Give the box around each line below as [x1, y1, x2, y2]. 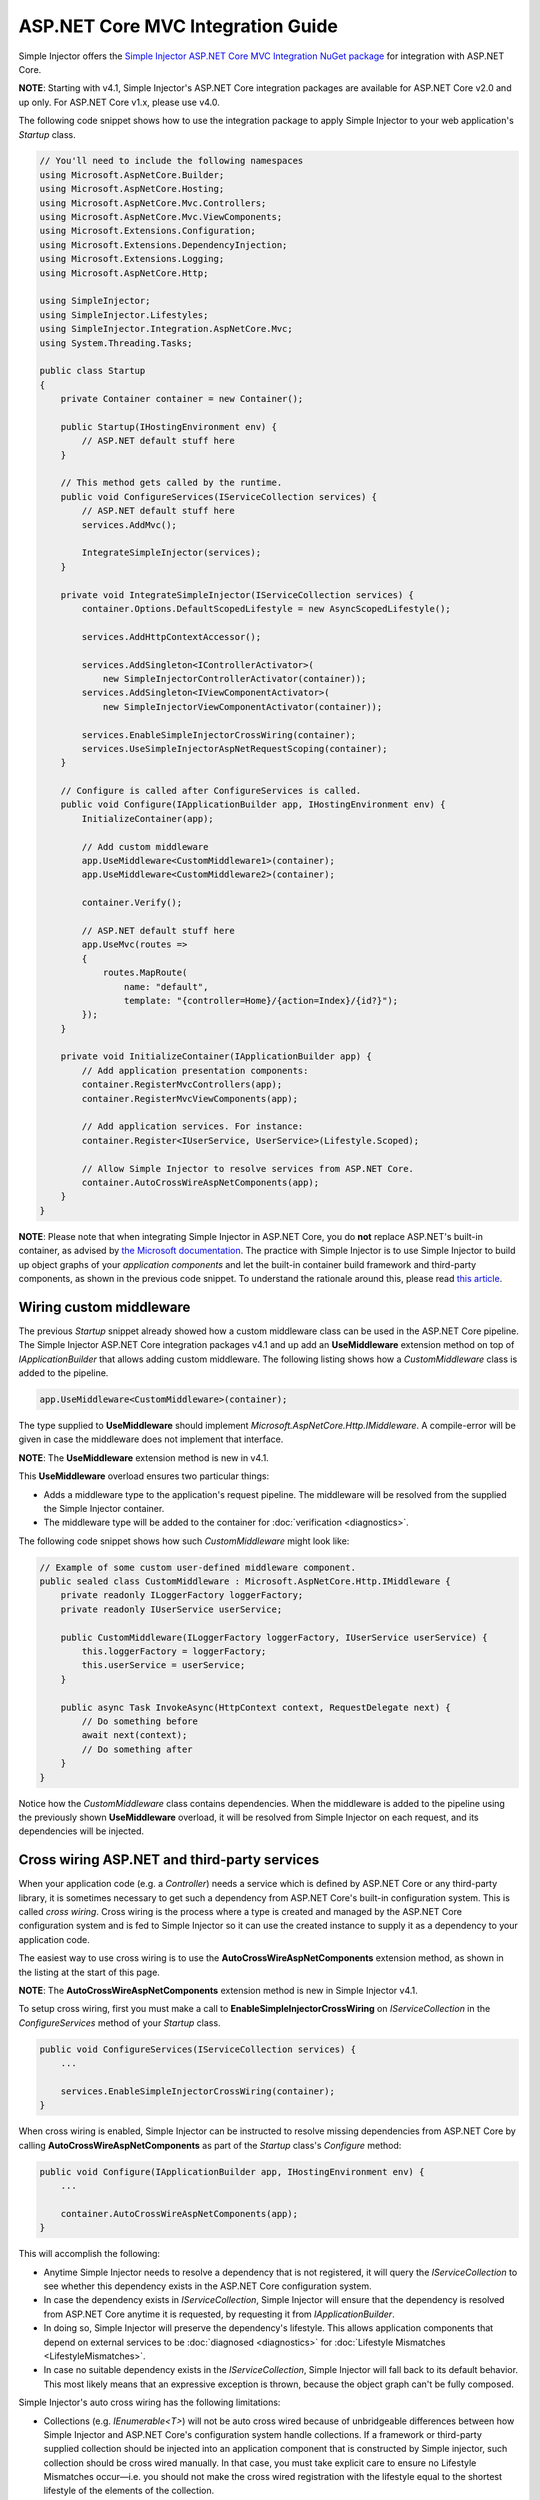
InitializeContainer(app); [81, 813, 214, 824]
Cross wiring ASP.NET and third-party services [18, 1851, 320, 1869]
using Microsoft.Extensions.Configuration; [39, 225, 257, 237]
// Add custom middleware [81, 841, 209, 852]
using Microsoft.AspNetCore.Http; [39, 267, 209, 279]
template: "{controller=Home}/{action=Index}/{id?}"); [123, 995, 399, 1006]
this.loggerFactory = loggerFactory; [81, 1646, 267, 1657]
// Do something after [81, 1743, 194, 1755]
